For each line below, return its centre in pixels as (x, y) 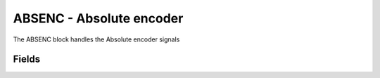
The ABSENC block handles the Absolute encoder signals (96, 39)
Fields (27, 59)
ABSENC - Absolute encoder (98, 18)
